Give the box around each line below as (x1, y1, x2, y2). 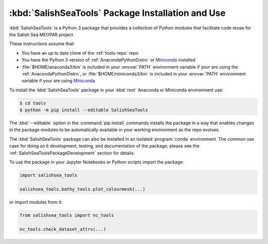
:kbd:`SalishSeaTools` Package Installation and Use (9, 7, 226, 18)
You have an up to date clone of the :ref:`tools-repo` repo (21, 50, 139, 56)
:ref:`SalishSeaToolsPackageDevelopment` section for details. (9, 150, 135, 156)
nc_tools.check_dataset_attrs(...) (19, 226, 106, 232)
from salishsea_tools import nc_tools (19, 212, 114, 218)
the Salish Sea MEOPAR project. (9, 31, 74, 37)
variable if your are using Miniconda (21, 78, 95, 84)
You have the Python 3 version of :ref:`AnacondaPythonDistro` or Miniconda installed (21, 57, 196, 63)
